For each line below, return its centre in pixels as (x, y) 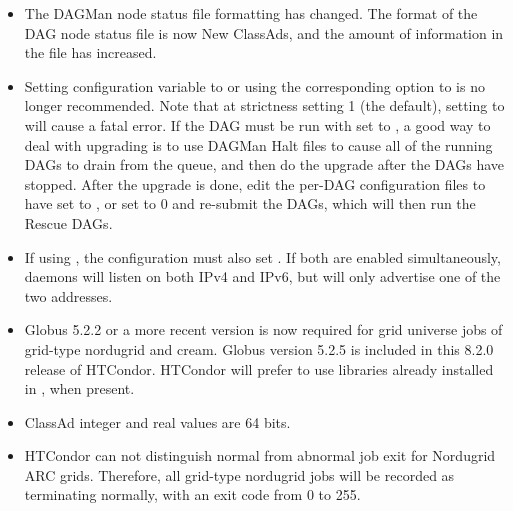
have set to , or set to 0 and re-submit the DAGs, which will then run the (250, 203)
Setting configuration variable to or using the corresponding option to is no (254, 85)
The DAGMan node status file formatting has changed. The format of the (251, 13)
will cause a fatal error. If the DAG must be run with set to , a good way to (257, 124)
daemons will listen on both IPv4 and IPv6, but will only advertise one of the (262, 276)
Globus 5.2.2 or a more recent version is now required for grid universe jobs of (263, 329)
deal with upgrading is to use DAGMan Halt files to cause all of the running (258, 144)
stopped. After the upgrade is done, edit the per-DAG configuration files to (255, 183)
